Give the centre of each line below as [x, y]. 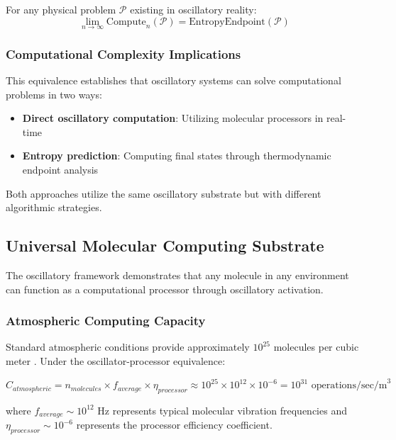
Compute [126, 22]
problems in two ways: [54, 94]
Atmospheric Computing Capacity [106, 321]
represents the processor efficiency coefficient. [174, 425]
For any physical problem [61, 9]
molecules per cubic [316, 347]
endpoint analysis [60, 169]
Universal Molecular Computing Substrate [165, 246]
